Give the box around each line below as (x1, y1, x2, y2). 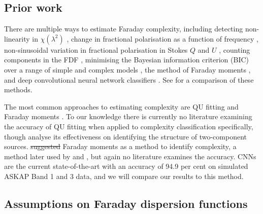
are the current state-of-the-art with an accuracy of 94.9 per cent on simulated (4, 161, 248, 171)
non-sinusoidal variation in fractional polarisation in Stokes (4, 44, 188, 55)
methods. (4, 84, 32, 95)
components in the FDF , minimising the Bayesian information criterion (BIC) (4, 54, 249, 65)
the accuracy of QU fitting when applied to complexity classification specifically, (4, 121, 253, 131)
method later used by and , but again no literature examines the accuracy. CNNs (4, 151, 256, 161)
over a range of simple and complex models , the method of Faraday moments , (4, 64, 251, 75)
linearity (4, 33, 30, 44)
